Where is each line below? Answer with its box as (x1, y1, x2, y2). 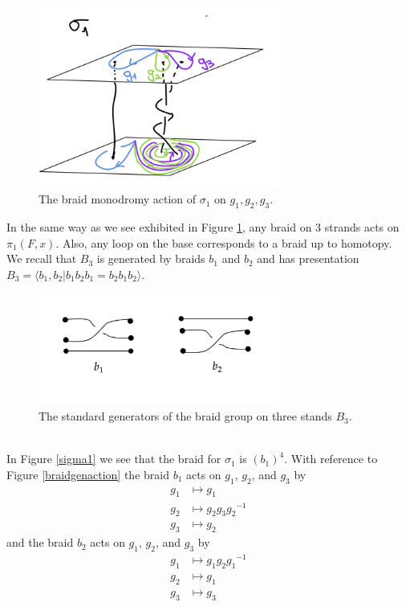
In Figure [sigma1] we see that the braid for (6, 450, 221, 467)
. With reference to (284, 450, 378, 467)
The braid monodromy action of (39, 191, 197, 207)
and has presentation (257, 250, 359, 267)
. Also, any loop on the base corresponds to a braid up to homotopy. (55, 234, 392, 251)
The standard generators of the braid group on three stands (39, 408, 332, 424)
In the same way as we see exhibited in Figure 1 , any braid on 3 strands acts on (6, 219, 400, 236)
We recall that (6, 250, 77, 267)
